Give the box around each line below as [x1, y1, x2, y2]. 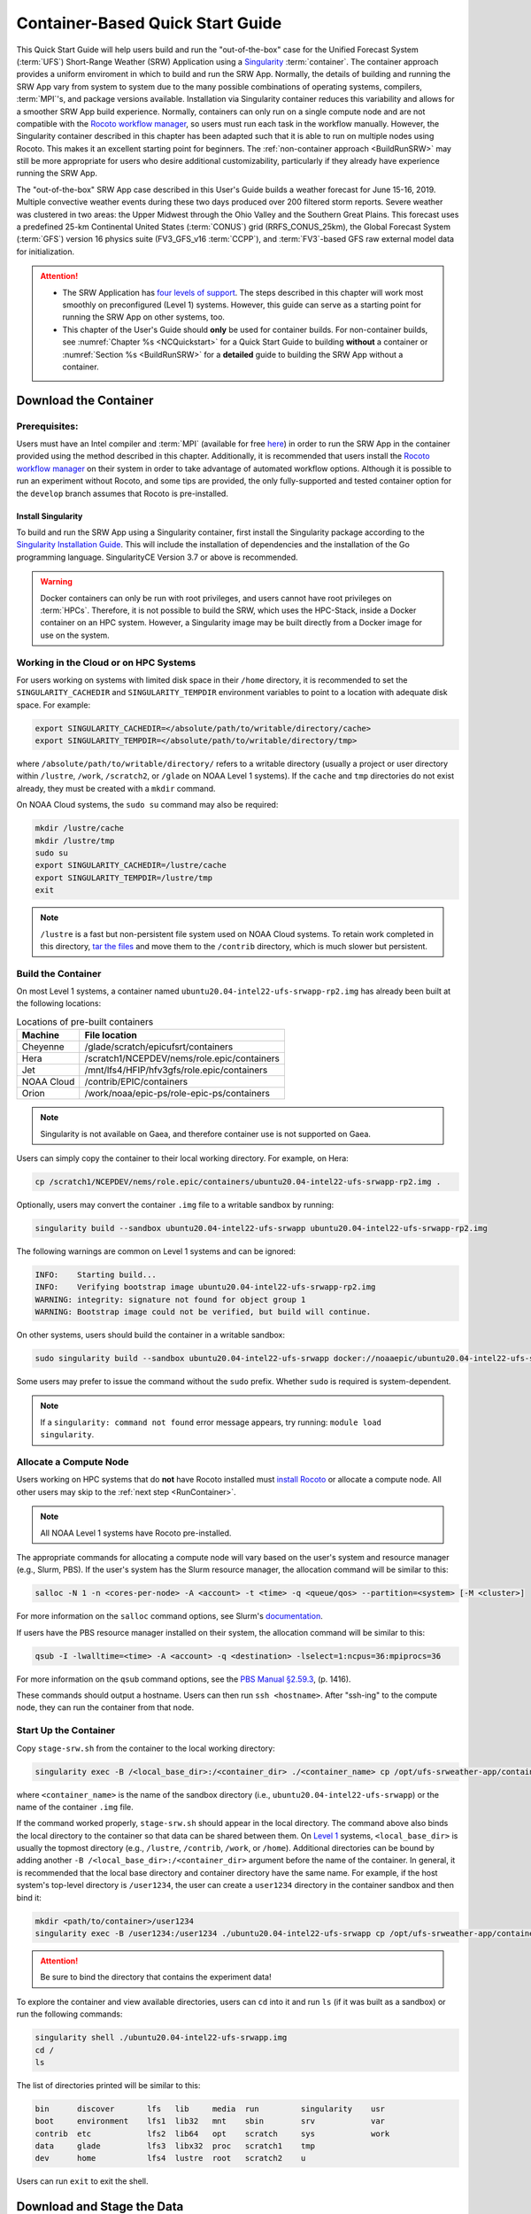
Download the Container [16, 392, 154, 407]
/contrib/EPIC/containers [84, 1076, 189, 1088]
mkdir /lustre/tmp [35, 835, 115, 846]
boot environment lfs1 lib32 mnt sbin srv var [35, 2117, 385, 2126]
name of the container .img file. [16, 1801, 135, 1812]
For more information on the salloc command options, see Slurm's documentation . [16, 1611, 323, 1622]
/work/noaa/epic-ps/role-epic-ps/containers [84, 1088, 270, 1100]
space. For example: [16, 700, 91, 710]
